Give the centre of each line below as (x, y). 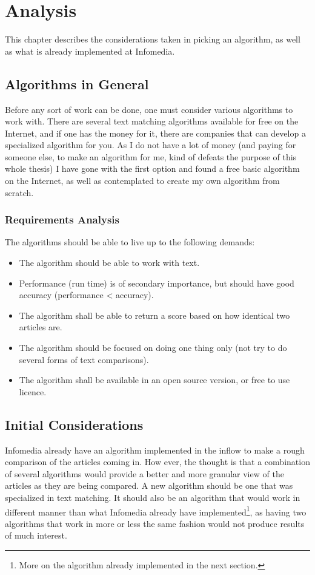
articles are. (41, 327)
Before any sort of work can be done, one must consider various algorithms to (149, 109)
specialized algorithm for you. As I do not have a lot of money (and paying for (151, 145)
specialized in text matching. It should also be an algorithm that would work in (153, 497)
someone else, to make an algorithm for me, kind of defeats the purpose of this (151, 156)
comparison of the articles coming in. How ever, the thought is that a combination (157, 462)
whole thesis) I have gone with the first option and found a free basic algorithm (152, 168)
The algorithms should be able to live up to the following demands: (130, 242)
